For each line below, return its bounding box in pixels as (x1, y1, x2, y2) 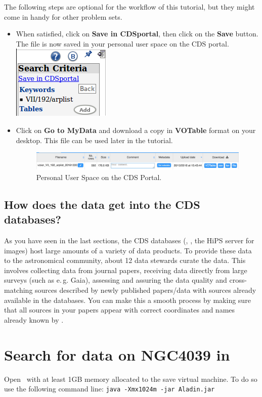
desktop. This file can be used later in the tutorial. (16, 135, 173, 145)
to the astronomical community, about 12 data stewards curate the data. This (4, 255, 246, 266)
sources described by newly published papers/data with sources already (35, 285, 256, 295)
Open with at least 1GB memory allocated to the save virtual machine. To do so (4, 373, 257, 384)
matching (4, 285, 33, 295)
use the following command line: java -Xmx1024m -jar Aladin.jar (4, 383, 215, 394)
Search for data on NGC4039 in (4, 344, 230, 365)
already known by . (4, 314, 64, 325)
